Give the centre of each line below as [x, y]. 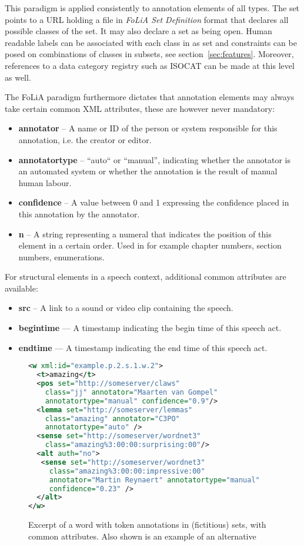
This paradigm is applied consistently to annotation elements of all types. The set [152, 8]
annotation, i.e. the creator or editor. [85, 139]
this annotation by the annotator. [79, 214]
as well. [18, 77]
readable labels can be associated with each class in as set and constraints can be [151, 42]
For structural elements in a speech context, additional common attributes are [146, 277]
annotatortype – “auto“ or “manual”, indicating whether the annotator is [154, 159]
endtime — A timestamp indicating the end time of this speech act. [143, 347]
